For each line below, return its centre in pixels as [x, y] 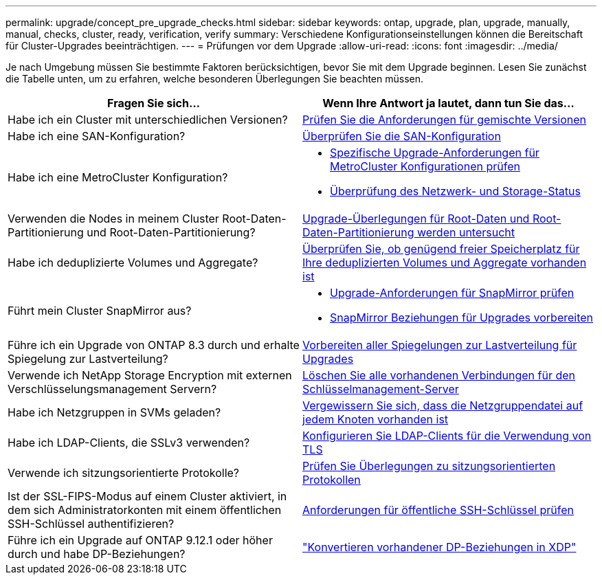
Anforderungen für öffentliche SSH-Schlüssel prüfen [438, 510]
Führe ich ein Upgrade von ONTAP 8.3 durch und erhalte [154, 345]
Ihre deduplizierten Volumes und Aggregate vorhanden [445, 263]
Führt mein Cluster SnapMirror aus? [100, 311]
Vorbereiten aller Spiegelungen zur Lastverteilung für [440, 345]
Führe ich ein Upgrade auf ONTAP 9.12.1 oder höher [140, 540]
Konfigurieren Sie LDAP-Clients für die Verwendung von [447, 436]
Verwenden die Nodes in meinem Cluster [113, 219]
